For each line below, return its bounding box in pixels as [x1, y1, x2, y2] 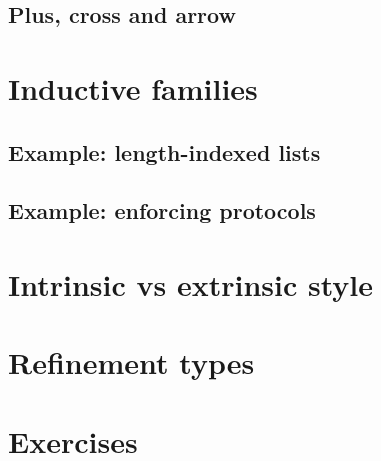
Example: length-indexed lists [8, 136, 321, 167]
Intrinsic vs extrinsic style [8, 263, 373, 304]
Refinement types [8, 342, 255, 383]
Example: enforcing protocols [8, 195, 316, 226]
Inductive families [8, 67, 258, 108]
